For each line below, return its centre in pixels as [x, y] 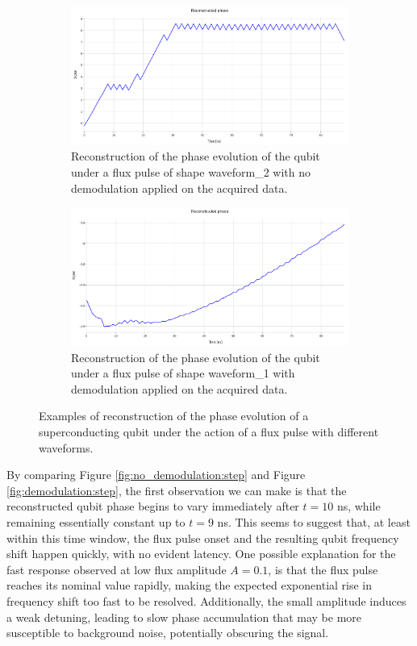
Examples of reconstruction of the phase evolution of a [174, 416]
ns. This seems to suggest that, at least [314, 521]
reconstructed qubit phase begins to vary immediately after [153, 506]
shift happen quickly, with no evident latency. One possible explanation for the [201, 554]
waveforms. [66, 447]
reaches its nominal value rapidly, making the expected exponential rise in [190, 585]
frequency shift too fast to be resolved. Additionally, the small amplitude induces [206, 600]
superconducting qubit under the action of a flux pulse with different [209, 431]
